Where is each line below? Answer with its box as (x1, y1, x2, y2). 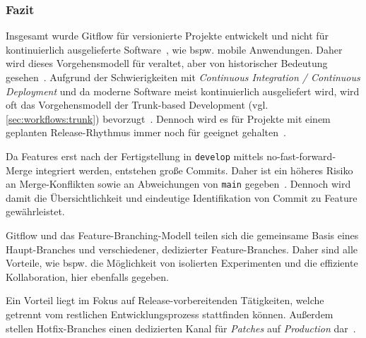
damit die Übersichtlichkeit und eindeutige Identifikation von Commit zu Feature (6, 190, 358, 205)
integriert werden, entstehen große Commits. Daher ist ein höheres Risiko (35, 162, 353, 177)
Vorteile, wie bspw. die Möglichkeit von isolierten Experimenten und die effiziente (6, 255, 358, 270)
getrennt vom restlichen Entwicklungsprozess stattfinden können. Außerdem (6, 307, 333, 322)
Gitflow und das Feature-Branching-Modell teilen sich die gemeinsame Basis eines (6, 228, 359, 243)
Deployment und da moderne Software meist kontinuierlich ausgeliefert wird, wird (6, 83, 360, 98)
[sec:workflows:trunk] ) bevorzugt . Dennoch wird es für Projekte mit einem (6, 111, 331, 126)
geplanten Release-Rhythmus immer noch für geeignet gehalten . (6, 125, 286, 140)
